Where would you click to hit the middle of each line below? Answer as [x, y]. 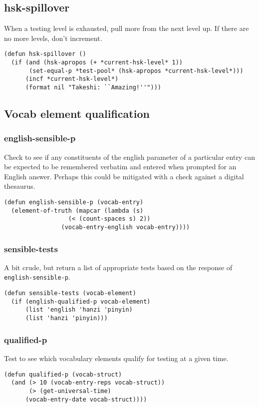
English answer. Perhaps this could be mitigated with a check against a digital [124, 176]
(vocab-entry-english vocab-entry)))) [126, 227]
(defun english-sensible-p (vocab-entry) [74, 203]
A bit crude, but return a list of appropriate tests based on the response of [118, 267]
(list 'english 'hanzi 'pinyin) [79, 310]
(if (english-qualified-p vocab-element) [81, 301]
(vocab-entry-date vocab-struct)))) [86, 399]
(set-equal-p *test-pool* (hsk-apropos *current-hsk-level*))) [136, 71]
